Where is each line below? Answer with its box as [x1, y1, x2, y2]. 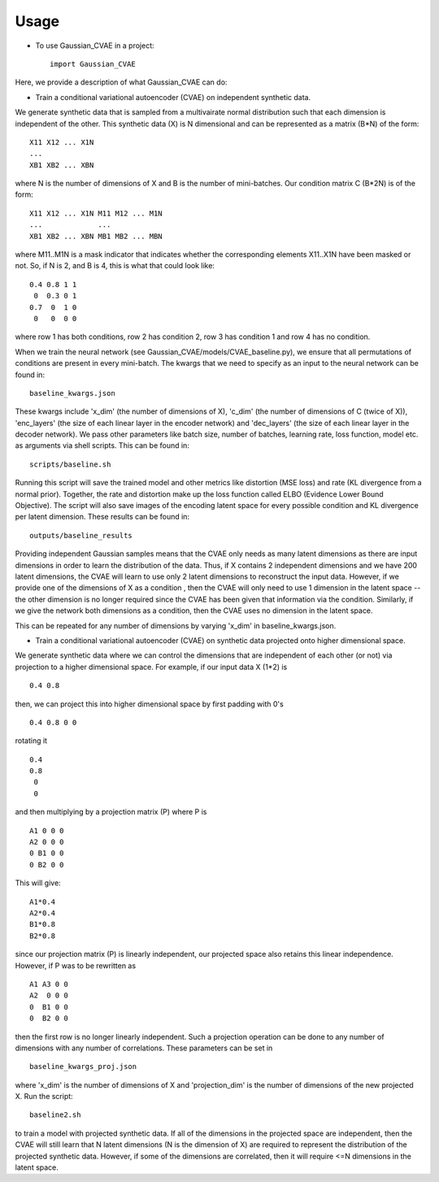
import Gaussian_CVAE [50, 59, 136, 68]
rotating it [15, 736, 48, 745]
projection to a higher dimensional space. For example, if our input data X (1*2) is [15, 662, 288, 671]
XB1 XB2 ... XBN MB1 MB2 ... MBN [29, 232, 163, 241]
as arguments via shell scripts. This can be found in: [15, 441, 190, 450]
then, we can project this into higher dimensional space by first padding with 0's [15, 699, 284, 709]
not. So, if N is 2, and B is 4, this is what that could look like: [15, 261, 215, 271]
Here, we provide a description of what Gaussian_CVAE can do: [15, 77, 228, 87]
